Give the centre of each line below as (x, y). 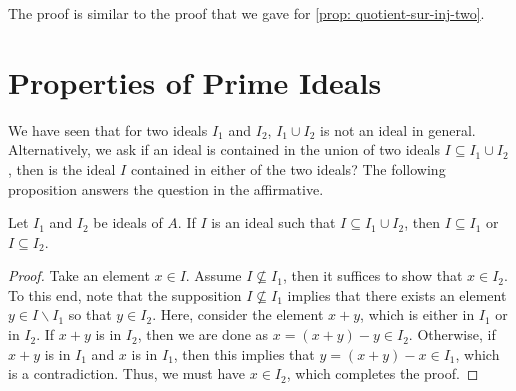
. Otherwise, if (452, 334)
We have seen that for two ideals (108, 129)
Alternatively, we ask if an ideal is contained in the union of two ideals (224, 149)
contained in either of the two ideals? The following (288, 168)
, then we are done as (203, 334)
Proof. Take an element (79, 275)
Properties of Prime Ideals (195, 81)
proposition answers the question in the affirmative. (166, 188)
